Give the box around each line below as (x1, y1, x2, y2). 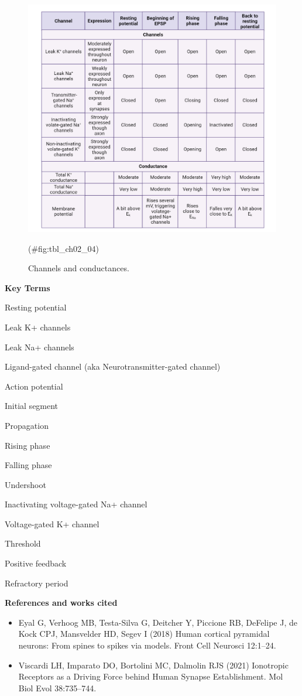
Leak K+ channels (5, 320, 71, 333)
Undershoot (5, 478, 46, 490)
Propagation (5, 419, 49, 431)
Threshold (5, 537, 41, 550)
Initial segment (5, 400, 59, 412)
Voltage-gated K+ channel (5, 517, 99, 530)
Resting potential (5, 301, 67, 313)
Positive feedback (5, 557, 67, 569)
